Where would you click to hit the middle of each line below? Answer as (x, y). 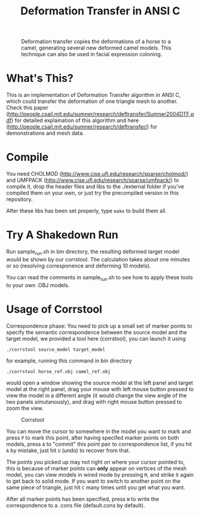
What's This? (40, 78)
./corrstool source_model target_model (56, 349)
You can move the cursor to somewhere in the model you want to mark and (99, 431)
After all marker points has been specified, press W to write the (83, 499)
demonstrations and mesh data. (45, 133)
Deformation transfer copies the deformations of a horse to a (96, 42)
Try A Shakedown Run (62, 235)
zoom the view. (25, 408)
